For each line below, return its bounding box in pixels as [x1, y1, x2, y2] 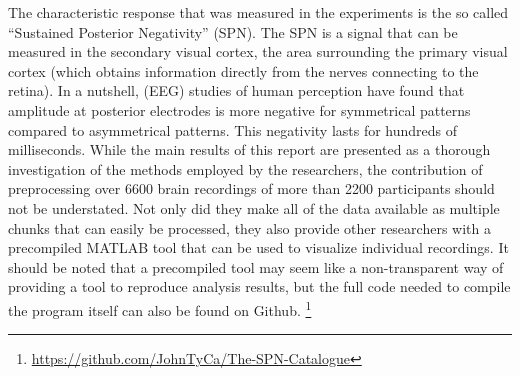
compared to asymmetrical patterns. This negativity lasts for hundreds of [8, 119, 458, 140]
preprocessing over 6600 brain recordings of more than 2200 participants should [8, 178, 495, 199]
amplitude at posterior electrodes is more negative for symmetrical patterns [8, 99, 471, 120]
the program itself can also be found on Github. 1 [8, 296, 312, 320]
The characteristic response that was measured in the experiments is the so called [8, 2, 509, 22]
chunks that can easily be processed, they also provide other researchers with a [8, 217, 491, 238]
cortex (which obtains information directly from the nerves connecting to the [8, 60, 479, 81]
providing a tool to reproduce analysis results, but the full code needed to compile [8, 276, 511, 297]
